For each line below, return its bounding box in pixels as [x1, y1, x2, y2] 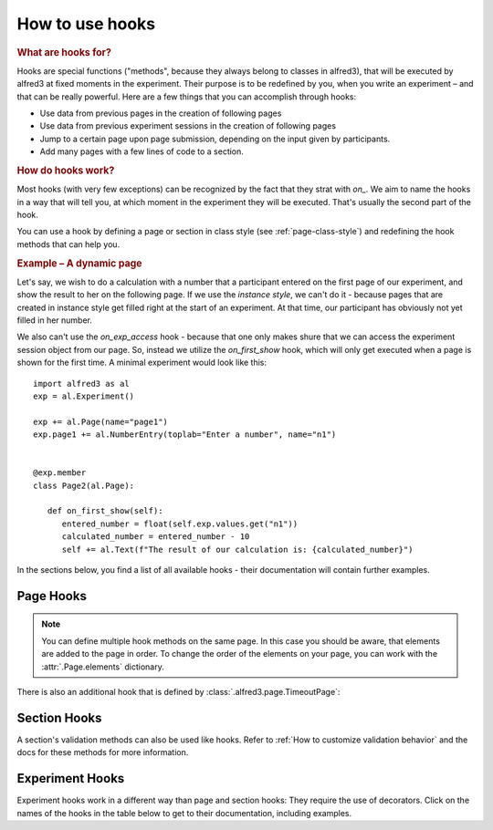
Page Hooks [16, 588, 87, 604]
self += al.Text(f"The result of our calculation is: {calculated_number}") [61, 544, 414, 555]
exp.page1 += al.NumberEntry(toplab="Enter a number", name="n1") [33, 430, 337, 440]
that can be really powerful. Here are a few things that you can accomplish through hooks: [16, 91, 357, 102]
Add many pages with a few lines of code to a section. [39, 146, 244, 157]
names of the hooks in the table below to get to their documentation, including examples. [16, 807, 351, 818]
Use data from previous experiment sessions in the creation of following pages [39, 120, 337, 131]
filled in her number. [16, 315, 93, 326]
